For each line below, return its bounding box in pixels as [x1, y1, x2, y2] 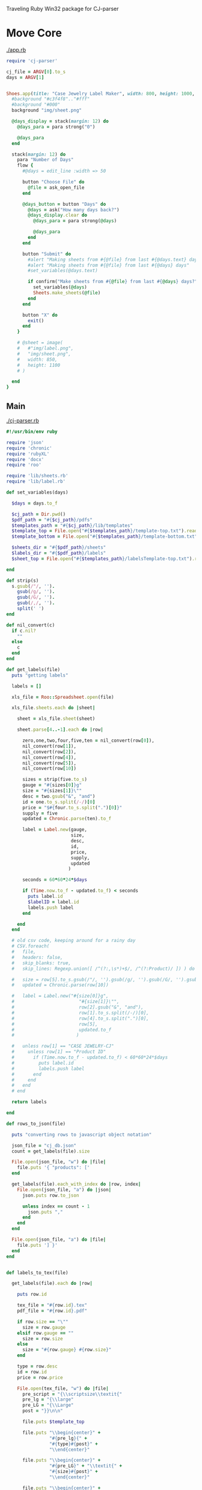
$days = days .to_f [11, 500, 58, 506]
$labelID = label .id [28, 899, 79, 905]
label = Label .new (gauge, [22, 827, 87, 833]
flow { [17, 162, 34, 168]
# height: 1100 [17, 362, 61, 368]
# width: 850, [17, 356, 58, 363]
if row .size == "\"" [17, 1319, 69, 1325]
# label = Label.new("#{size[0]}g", [11, 993, 109, 999]
